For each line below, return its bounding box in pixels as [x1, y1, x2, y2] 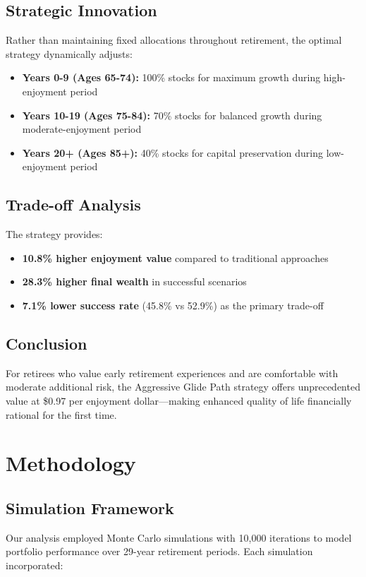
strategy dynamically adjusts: [6, 46, 133, 61]
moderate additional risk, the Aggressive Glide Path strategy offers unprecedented [6, 379, 360, 394]
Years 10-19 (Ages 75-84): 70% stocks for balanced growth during [22, 107, 322, 122]
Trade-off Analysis [6, 194, 141, 215]
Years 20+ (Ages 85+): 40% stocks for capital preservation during [22, 145, 323, 160]
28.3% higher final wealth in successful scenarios [22, 274, 247, 289]
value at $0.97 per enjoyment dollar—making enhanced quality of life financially [6, 393, 352, 408]
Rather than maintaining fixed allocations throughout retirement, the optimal [6, 32, 342, 47]
